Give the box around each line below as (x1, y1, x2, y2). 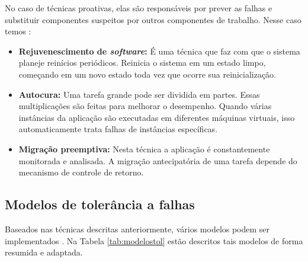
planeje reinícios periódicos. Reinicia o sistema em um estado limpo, (18, 56, 266, 69)
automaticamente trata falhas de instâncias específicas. (18, 123, 218, 135)
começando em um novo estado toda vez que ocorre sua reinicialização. (18, 68, 277, 80)
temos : (5, 25, 31, 37)
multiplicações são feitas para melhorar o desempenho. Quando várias (18, 100, 272, 112)
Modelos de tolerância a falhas (5, 195, 195, 213)
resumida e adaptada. (5, 246, 83, 258)
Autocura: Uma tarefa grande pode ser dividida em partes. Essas (18, 88, 260, 100)
